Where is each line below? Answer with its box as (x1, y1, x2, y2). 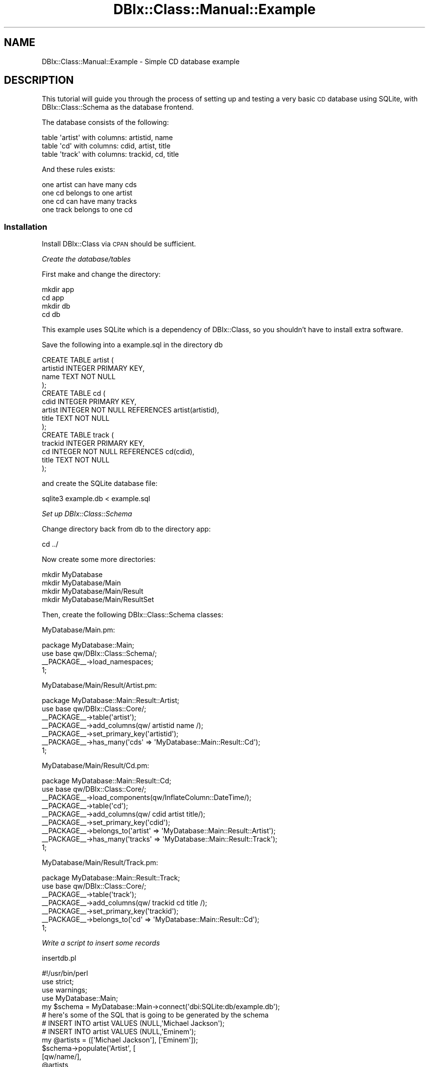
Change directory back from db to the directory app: (42, 525, 211, 533)
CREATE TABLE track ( (42, 431, 114, 439)
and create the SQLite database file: (42, 479, 158, 488)
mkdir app (42, 285, 74, 294)
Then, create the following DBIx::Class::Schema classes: (42, 610, 223, 619)
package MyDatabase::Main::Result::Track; (42, 873, 180, 882)
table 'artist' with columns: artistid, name (42, 133, 173, 142)
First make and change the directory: (42, 270, 161, 279)
